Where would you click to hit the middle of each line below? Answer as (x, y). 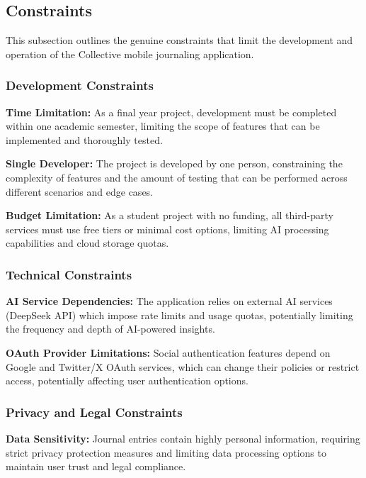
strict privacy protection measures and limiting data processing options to (166, 452)
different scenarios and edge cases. (80, 191)
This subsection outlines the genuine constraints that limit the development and (179, 40)
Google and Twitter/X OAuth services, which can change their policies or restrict (183, 366)
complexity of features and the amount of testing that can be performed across (177, 177)
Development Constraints (80, 85)
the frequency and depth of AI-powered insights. (110, 329)
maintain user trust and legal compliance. (96, 466)
